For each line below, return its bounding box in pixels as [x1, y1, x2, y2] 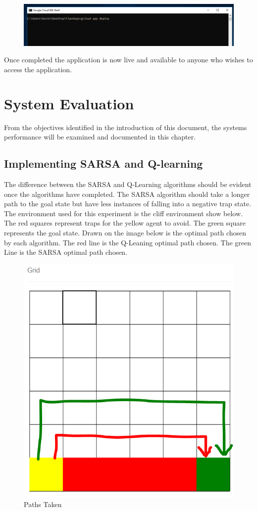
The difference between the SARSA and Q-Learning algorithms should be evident [4, 179, 252, 189]
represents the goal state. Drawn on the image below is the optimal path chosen [4, 227, 247, 237]
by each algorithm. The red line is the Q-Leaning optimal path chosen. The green [4, 237, 251, 247]
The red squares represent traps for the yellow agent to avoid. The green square [4, 218, 246, 228]
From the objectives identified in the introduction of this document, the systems [4, 122, 247, 132]
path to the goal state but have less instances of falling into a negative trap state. [4, 198, 252, 209]
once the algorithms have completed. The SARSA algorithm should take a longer [4, 188, 250, 199]
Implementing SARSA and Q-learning [4, 156, 203, 171]
